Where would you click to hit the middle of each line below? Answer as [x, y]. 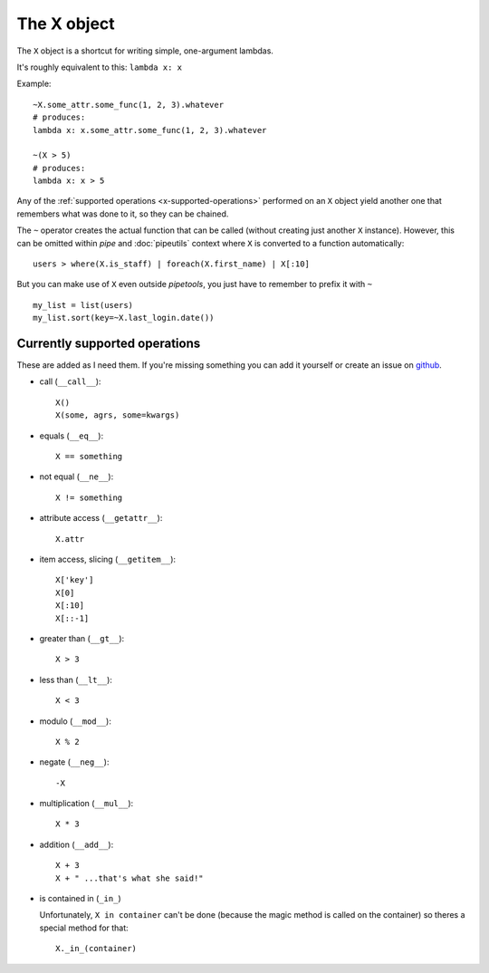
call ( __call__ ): [70, 381]
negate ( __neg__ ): [74, 762]
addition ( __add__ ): [77, 844]
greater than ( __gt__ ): [82, 638]
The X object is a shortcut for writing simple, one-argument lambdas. [145, 51]
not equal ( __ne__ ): [77, 477]
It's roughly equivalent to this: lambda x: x [100, 67]
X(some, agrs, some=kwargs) [118, 415]
